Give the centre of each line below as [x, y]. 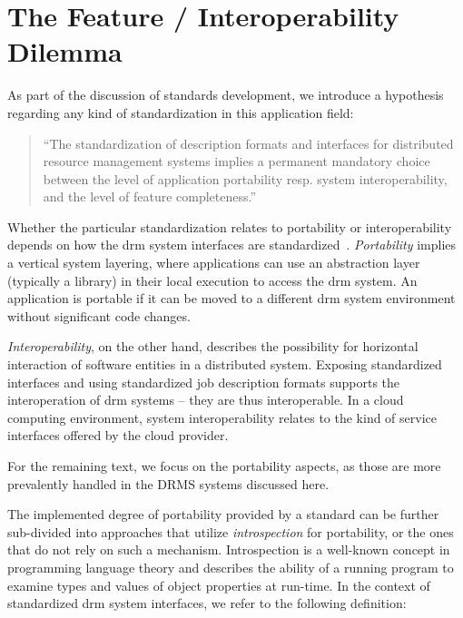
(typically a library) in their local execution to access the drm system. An [212, 280]
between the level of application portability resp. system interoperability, [245, 178]
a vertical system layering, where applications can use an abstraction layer [214, 263]
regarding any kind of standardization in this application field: [181, 112]
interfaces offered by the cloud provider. [118, 435]
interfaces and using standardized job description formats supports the [204, 382]
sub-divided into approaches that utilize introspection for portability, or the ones [231, 531]
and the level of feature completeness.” [150, 196]
